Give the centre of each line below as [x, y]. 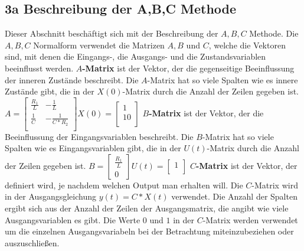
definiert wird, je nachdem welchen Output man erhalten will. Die [124, 185]
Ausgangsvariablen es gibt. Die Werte [73, 219]
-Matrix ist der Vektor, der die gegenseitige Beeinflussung [188, 68]
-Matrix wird [275, 185]
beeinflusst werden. [39, 68]
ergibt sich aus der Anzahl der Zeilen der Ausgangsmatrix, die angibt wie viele [147, 208]
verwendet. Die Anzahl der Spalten [234, 196]
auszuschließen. [32, 242]
